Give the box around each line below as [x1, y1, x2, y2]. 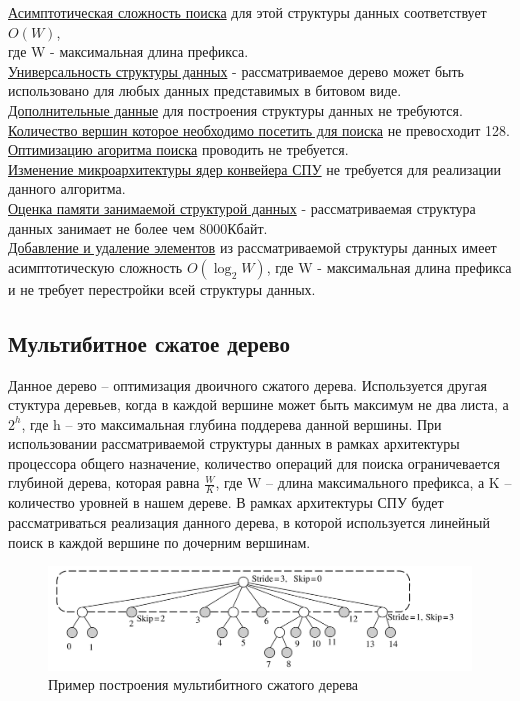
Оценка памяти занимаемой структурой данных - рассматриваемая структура [8, 197, 476, 218]
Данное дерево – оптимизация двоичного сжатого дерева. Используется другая [8, 374, 487, 395]
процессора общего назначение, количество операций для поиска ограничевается [8, 452, 500, 473]
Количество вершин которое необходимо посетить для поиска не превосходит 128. [8, 119, 511, 140]
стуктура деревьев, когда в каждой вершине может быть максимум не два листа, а [8, 394, 509, 415]
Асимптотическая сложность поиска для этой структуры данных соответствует [8, 2, 487, 22]
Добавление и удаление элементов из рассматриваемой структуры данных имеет [8, 237, 497, 258]
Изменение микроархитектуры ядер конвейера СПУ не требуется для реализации [8, 158, 501, 179]
